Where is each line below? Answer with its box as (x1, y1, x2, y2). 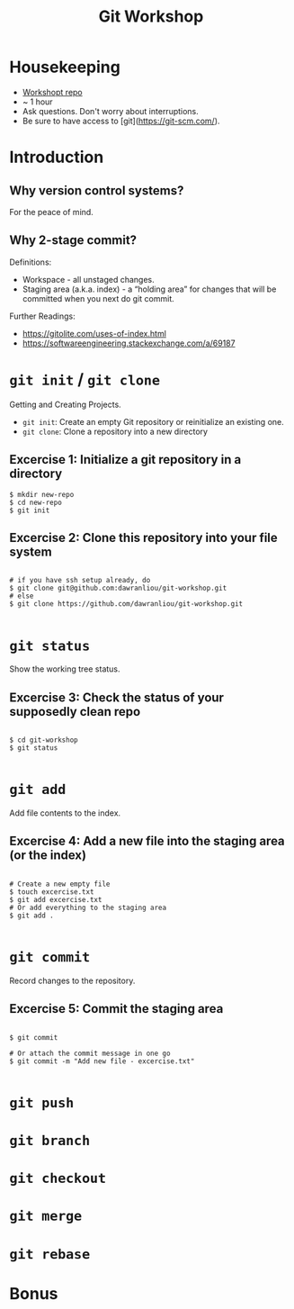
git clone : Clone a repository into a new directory (22, 426, 209, 437)
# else (9, 591, 34, 600)
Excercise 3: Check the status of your (9, 690, 225, 705)
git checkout (9, 1170, 106, 1187)
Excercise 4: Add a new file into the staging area (9, 834, 285, 849)
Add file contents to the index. (9, 808, 121, 818)
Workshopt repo (22, 86, 83, 97)
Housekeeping (9, 57, 121, 77)
